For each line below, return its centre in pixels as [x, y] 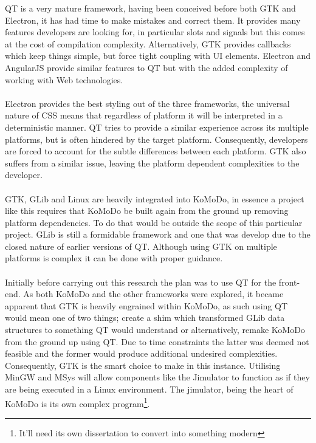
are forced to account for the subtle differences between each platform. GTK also [156, 151]
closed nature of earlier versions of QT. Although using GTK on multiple [141, 246]
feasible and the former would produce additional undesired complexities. [141, 353]
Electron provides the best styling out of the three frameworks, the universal [147, 103]
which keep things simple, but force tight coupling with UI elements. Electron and [158, 56]
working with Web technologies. [64, 79]
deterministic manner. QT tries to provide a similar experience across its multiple [157, 127]
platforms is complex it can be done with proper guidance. [114, 258]
